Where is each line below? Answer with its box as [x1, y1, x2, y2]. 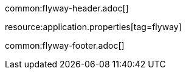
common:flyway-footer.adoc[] [5, 40, 125, 51]
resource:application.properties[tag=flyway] [5, 22, 182, 32]
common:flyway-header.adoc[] [5, 3, 129, 13]
